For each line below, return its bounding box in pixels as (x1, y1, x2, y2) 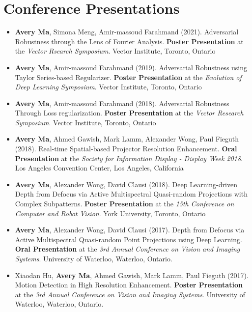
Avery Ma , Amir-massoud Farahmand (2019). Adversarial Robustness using (15, 62, 248, 72)
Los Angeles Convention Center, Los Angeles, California (15, 163, 184, 173)
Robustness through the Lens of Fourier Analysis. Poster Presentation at (15, 36, 244, 46)
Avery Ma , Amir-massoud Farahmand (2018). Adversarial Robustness (15, 98, 229, 108)
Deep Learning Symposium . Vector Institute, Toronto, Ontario (15, 82, 202, 92)
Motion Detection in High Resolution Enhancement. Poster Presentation (15, 280, 243, 290)
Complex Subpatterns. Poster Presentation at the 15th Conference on (15, 199, 234, 209)
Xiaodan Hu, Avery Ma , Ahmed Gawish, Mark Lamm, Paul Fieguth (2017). (15, 270, 249, 280)
